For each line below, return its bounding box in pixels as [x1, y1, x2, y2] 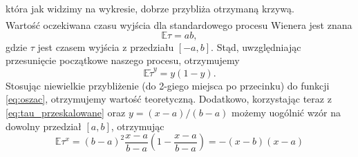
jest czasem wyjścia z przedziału [37, 39, 174, 54]
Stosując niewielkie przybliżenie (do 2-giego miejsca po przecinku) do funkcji [6, 78, 330, 92]
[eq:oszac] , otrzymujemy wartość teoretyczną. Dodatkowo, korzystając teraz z [6, 92, 332, 106]
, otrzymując [111, 118, 164, 133]
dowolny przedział [6, 118, 82, 133]
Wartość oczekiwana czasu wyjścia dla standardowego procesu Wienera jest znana [6, 17, 352, 32]
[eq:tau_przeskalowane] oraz [6, 105, 126, 119]
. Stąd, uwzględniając [211, 39, 301, 54]
